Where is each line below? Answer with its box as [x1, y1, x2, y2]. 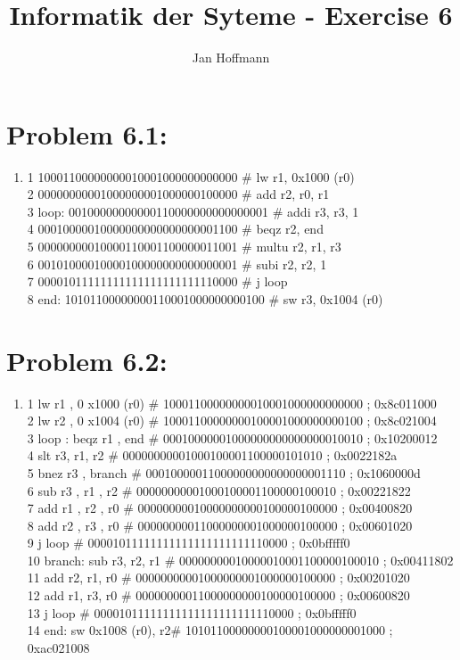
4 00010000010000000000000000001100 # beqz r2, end [27, 219, 324, 238]
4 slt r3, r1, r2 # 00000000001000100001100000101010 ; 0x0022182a [27, 446, 398, 465]
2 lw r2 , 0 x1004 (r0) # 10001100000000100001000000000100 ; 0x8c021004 [27, 411, 437, 430]
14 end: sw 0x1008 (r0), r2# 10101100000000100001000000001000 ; [27, 621, 393, 639]
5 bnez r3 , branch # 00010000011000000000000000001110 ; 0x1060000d [27, 463, 421, 482]
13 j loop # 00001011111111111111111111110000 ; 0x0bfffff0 [27, 603, 357, 622]
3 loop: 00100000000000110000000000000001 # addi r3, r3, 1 [27, 202, 359, 220]
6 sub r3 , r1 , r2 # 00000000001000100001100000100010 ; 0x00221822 [27, 481, 411, 499]
